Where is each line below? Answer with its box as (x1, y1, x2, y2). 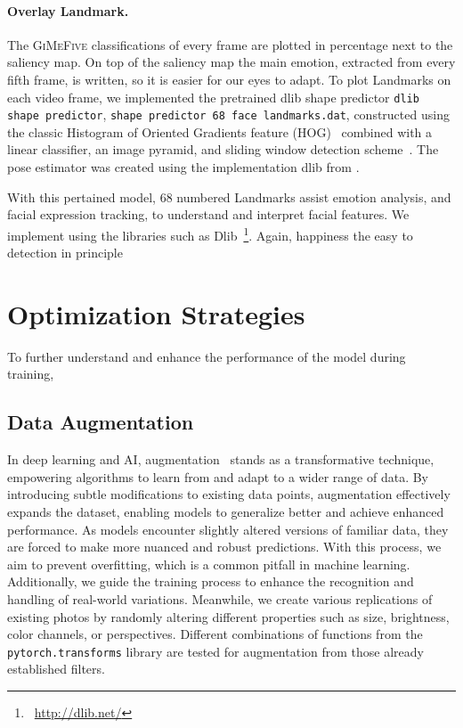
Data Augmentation (7, 408, 194, 436)
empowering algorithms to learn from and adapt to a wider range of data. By (7, 467, 429, 486)
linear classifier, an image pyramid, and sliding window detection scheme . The (7, 140, 439, 159)
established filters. (7, 659, 105, 678)
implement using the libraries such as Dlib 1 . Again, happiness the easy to (7, 223, 413, 244)
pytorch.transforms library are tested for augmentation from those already (7, 642, 424, 660)
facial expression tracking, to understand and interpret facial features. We (7, 205, 410, 224)
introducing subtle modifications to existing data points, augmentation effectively (7, 485, 451, 503)
